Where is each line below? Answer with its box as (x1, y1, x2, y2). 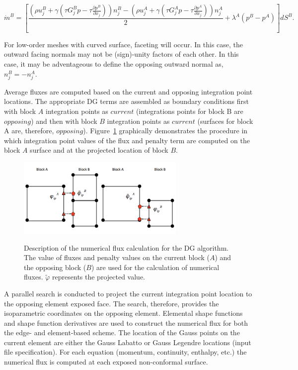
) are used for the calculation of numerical (91, 262, 220, 272)
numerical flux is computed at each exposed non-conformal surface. (4, 357, 208, 367)
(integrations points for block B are (136, 105, 243, 116)
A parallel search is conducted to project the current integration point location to (4, 288, 252, 298)
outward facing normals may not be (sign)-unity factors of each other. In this (4, 49, 239, 59)
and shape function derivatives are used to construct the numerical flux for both (4, 317, 248, 328)
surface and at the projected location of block (30, 145, 168, 155)
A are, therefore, (4, 125, 54, 136)
